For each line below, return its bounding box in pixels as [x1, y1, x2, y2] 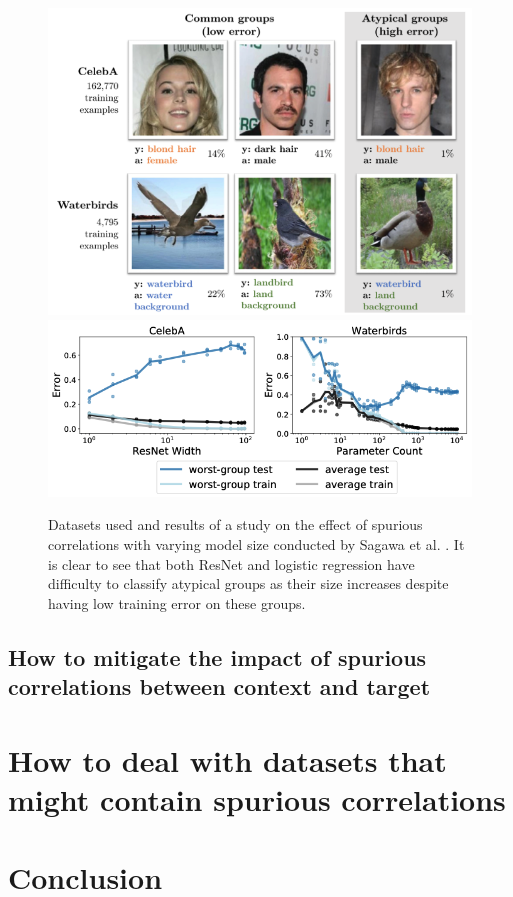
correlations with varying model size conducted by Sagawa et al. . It [48, 533, 465, 554]
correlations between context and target [8, 671, 431, 702]
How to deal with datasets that [8, 739, 447, 780]
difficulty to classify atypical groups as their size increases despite [48, 573, 449, 594]
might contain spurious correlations [8, 778, 506, 819]
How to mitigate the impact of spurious [8, 641, 427, 672]
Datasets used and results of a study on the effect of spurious [48, 514, 423, 535]
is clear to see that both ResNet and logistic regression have [48, 553, 415, 574]
